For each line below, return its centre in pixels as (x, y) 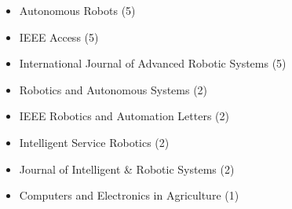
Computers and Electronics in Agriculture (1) (129, 195)
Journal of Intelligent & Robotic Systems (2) (127, 169)
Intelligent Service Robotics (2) (94, 142)
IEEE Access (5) (59, 37)
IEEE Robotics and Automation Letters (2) (124, 116)
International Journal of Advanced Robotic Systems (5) (153, 63)
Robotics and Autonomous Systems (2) (113, 89)
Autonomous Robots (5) (77, 10)
